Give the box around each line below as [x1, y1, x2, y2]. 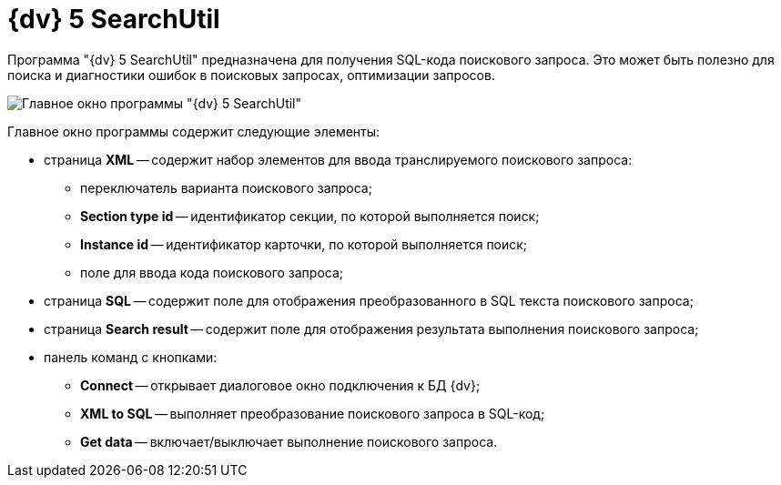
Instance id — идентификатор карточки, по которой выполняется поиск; [80, 236, 528, 252]
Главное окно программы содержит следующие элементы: [7, 123, 380, 139]
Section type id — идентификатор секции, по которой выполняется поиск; [80, 207, 540, 224]
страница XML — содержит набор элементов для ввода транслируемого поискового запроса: [44, 151, 633, 167]
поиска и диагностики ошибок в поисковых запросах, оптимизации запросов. [7, 66, 495, 83]
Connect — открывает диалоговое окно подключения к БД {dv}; [80, 377, 481, 393]
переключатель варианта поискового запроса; [80, 179, 372, 196]
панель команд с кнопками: [44, 349, 218, 365]
